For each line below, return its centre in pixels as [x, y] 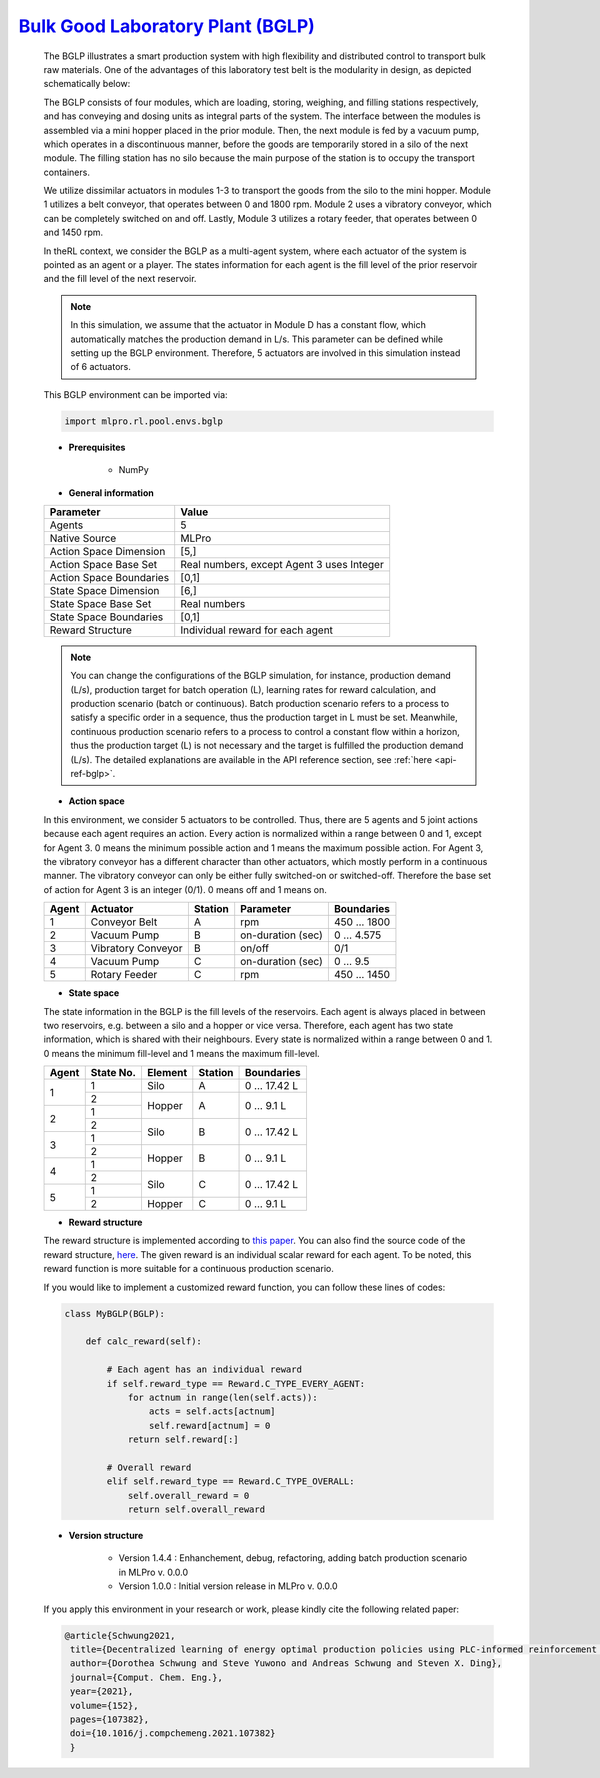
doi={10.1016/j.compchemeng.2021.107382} [173, 1733]
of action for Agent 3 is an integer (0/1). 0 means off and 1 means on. [185, 889]
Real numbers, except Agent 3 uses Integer [282, 564]
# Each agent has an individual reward [204, 1369]
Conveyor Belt [124, 922]
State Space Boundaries [106, 617]
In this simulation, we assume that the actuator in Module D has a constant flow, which [248, 325]
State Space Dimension [104, 590]
